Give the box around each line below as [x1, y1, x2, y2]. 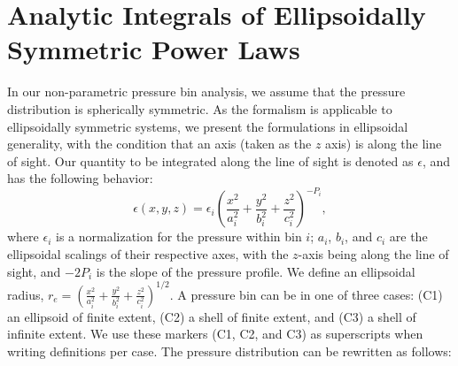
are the [389, 227, 428, 246]
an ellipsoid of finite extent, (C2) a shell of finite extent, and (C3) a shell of [7, 307, 416, 325]
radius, [7, 285, 44, 303]
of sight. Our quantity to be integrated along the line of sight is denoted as [7, 151, 414, 170]
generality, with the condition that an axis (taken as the [7, 134, 312, 153]
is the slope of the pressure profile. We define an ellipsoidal [96, 262, 415, 280]
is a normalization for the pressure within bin [56, 227, 302, 246]
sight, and [7, 262, 61, 280]
